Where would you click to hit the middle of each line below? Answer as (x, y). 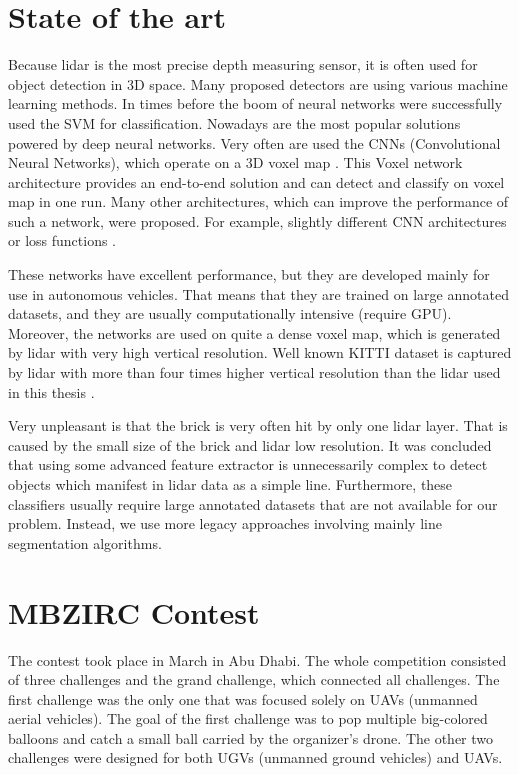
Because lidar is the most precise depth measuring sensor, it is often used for (243, 64)
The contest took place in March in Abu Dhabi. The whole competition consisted (257, 659)
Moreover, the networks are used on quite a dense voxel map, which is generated (254, 332)
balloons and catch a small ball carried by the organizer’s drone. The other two (251, 737)
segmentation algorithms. (85, 542)
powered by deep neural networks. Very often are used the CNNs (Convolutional (254, 142)
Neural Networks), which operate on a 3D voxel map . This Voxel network (235, 162)
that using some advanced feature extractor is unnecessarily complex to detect (248, 464)
